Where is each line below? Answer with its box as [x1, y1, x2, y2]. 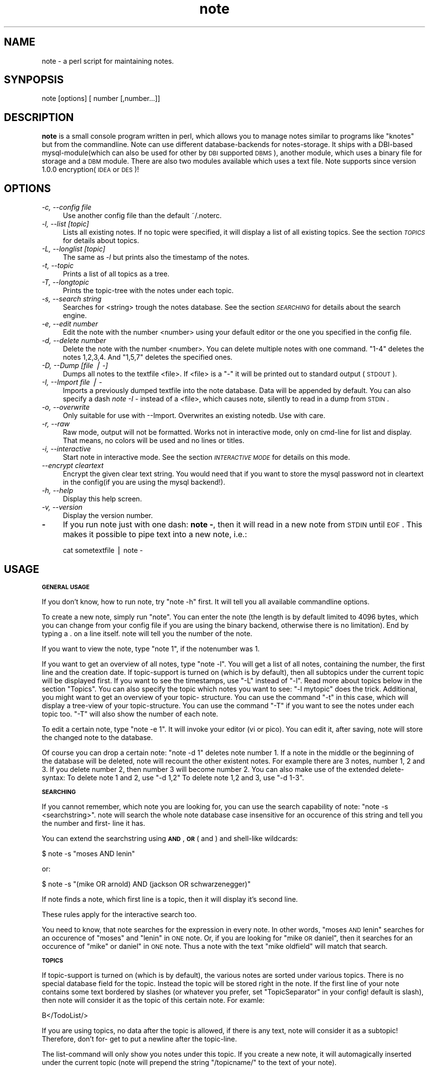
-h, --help [42, 486, 73, 495]
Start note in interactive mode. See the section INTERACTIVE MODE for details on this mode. [63, 453, 350, 462]
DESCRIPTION [4, 111, 74, 124]
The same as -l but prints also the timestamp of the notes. [63, 253, 250, 262]
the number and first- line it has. [42, 819, 145, 827]
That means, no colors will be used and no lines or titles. [63, 436, 245, 445]
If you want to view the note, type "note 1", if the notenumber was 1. [42, 644, 260, 653]
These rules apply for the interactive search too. [42, 910, 197, 918]
